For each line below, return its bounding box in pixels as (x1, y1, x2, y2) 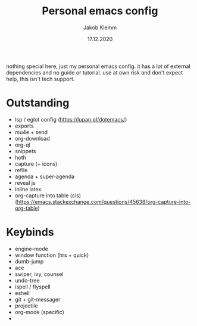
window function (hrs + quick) (14, 252, 89, 259)
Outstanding (6, 97, 70, 110)
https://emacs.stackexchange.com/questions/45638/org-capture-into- (17, 198, 191, 205)
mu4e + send (14, 128, 48, 135)
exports (14, 122, 34, 129)
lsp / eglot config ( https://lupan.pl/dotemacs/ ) (14, 116, 127, 123)
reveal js (14, 179, 36, 186)
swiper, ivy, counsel (14, 270, 64, 278)
